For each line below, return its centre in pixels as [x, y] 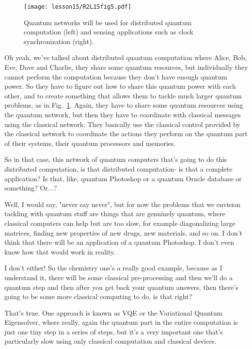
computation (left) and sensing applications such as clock [109, 32]
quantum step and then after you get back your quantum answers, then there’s [121, 287]
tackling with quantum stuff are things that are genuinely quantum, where [115, 214]
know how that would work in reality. [60, 251]
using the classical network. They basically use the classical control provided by [122, 124]
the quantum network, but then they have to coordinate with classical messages [123, 114]
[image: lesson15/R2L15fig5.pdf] [78, 7]
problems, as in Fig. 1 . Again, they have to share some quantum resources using [124, 105]
